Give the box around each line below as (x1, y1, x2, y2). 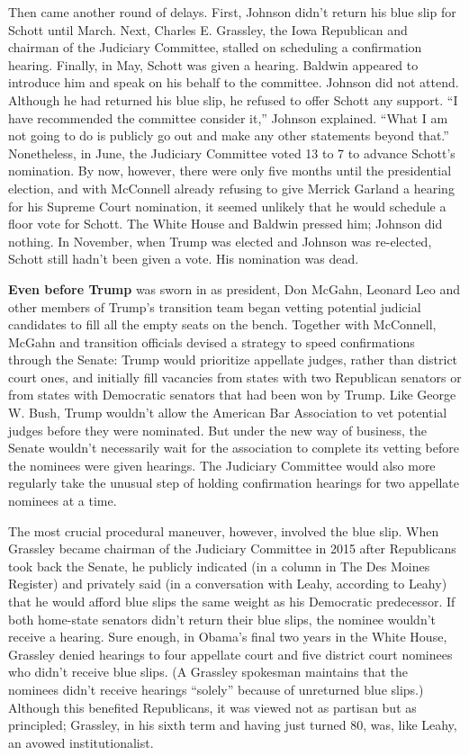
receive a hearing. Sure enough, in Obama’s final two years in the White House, (8, 627, 447, 646)
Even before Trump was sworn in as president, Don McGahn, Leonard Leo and (8, 279, 460, 298)
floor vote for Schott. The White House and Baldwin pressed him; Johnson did (8, 214, 443, 233)
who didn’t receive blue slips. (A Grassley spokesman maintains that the (8, 662, 409, 681)
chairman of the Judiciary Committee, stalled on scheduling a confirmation (8, 38, 422, 57)
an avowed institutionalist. (8, 733, 154, 751)
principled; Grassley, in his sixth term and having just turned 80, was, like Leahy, (8, 715, 457, 734)
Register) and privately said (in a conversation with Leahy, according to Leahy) (8, 574, 447, 593)
